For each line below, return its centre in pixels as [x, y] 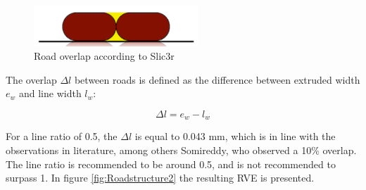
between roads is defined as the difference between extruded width [217, 79]
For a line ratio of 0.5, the [62, 136]
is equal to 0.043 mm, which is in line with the [235, 136]
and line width [50, 93]
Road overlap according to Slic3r [104, 56]
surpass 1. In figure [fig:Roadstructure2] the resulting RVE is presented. [160, 178]
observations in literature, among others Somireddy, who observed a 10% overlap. [181, 150]
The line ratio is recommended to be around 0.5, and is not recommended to [171, 164]
